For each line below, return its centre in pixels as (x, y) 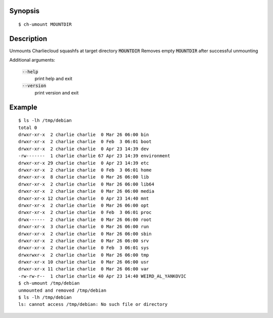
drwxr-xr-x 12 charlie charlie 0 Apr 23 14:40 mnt (84, 198)
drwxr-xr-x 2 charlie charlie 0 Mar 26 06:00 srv (84, 241)
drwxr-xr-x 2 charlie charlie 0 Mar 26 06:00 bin (84, 135)
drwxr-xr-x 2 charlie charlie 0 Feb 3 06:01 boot (85, 142)
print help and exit (54, 79)
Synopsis (25, 11)
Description (28, 39)
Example (23, 107)
